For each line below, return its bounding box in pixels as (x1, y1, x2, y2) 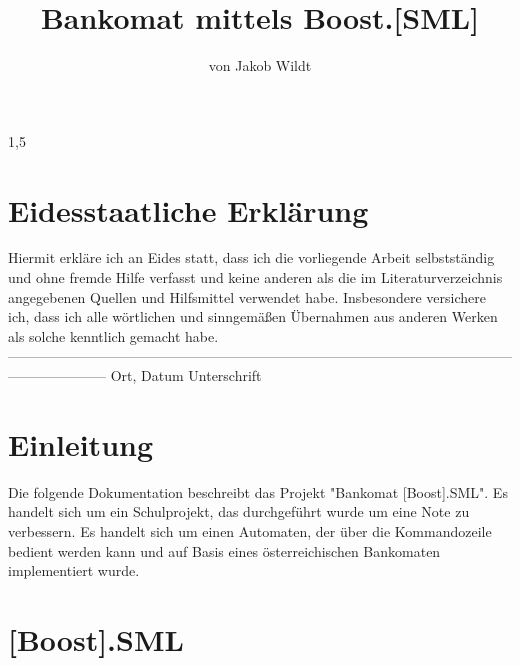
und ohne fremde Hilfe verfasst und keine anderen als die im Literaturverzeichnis (8, 267, 503, 288)
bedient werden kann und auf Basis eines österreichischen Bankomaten (8, 540, 441, 561)
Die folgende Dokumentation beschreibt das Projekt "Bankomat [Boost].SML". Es (8, 481, 508, 502)
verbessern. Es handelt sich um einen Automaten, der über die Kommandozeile (8, 520, 492, 541)
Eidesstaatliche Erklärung (8, 189, 369, 230)
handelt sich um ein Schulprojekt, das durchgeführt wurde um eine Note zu (8, 501, 470, 522)
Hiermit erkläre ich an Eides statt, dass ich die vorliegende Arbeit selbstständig (8, 247, 495, 268)
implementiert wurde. (8, 560, 140, 581)
